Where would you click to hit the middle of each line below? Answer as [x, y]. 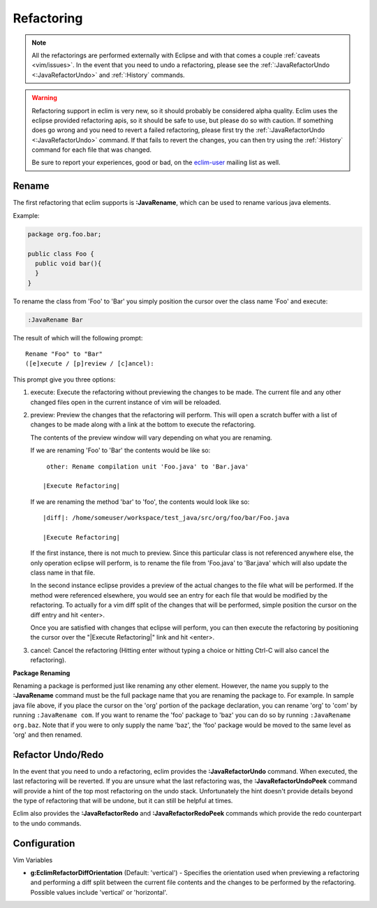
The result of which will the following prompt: [78, 338]
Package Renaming [42, 673]
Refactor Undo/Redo [58, 755]
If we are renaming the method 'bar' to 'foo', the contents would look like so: [140, 502]
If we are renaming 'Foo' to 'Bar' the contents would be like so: [120, 450]
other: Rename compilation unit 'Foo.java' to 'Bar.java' [148, 466]
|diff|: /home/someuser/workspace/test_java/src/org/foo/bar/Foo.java [166, 518]
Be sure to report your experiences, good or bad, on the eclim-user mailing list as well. [156, 163]
